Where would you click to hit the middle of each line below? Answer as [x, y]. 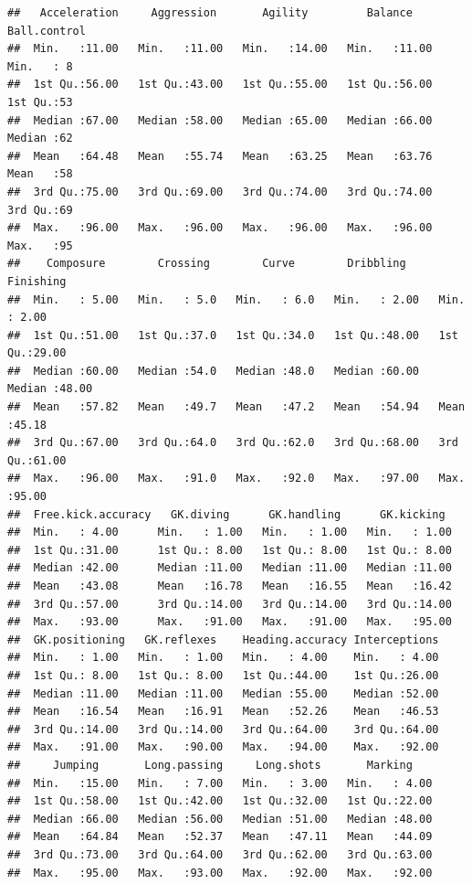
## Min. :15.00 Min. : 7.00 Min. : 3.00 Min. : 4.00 [220, 783]
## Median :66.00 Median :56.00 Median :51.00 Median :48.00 [220, 819]
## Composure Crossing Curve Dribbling [207, 264]
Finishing [37, 281]
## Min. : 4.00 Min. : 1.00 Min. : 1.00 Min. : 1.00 [230, 533]
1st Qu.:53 [40, 102]
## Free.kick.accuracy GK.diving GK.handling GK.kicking [226, 514]
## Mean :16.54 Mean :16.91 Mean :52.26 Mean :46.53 [223, 712]
